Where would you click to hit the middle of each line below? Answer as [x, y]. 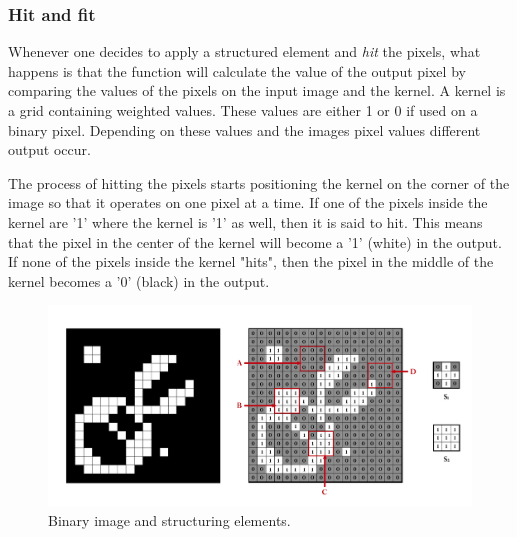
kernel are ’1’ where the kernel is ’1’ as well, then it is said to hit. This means [245, 221]
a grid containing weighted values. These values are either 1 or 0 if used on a [243, 110]
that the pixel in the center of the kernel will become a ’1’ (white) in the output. [255, 241]
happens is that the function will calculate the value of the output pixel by [237, 70]
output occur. [49, 149]
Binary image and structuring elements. [169, 519]
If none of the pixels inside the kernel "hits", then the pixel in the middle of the [251, 261]
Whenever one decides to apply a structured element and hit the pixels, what [244, 51]
